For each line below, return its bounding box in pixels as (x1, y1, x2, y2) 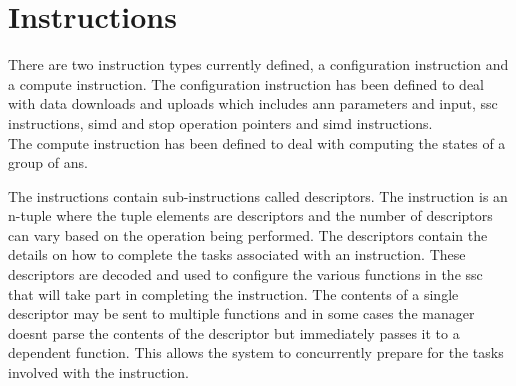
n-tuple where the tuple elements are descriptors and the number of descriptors (8, 205, 493, 226)
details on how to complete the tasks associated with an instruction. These (8, 244, 466, 265)
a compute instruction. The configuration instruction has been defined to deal (8, 73, 484, 94)
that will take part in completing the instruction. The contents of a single (8, 283, 459, 304)
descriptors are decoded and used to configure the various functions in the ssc (8, 264, 483, 285)
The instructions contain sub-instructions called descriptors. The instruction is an (8, 185, 508, 206)
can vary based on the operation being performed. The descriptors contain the (8, 224, 488, 245)
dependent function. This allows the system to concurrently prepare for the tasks (8, 342, 504, 363)
